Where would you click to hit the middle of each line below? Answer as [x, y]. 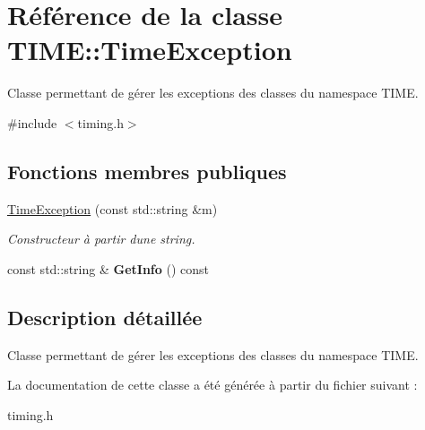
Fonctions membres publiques [147, 171]
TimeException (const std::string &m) [113, 208]
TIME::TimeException [150, 50]
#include [32, 122]
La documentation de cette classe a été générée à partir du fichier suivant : [212, 385]
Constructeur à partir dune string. [101, 239]
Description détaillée [105, 317]
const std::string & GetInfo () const [108, 268]
